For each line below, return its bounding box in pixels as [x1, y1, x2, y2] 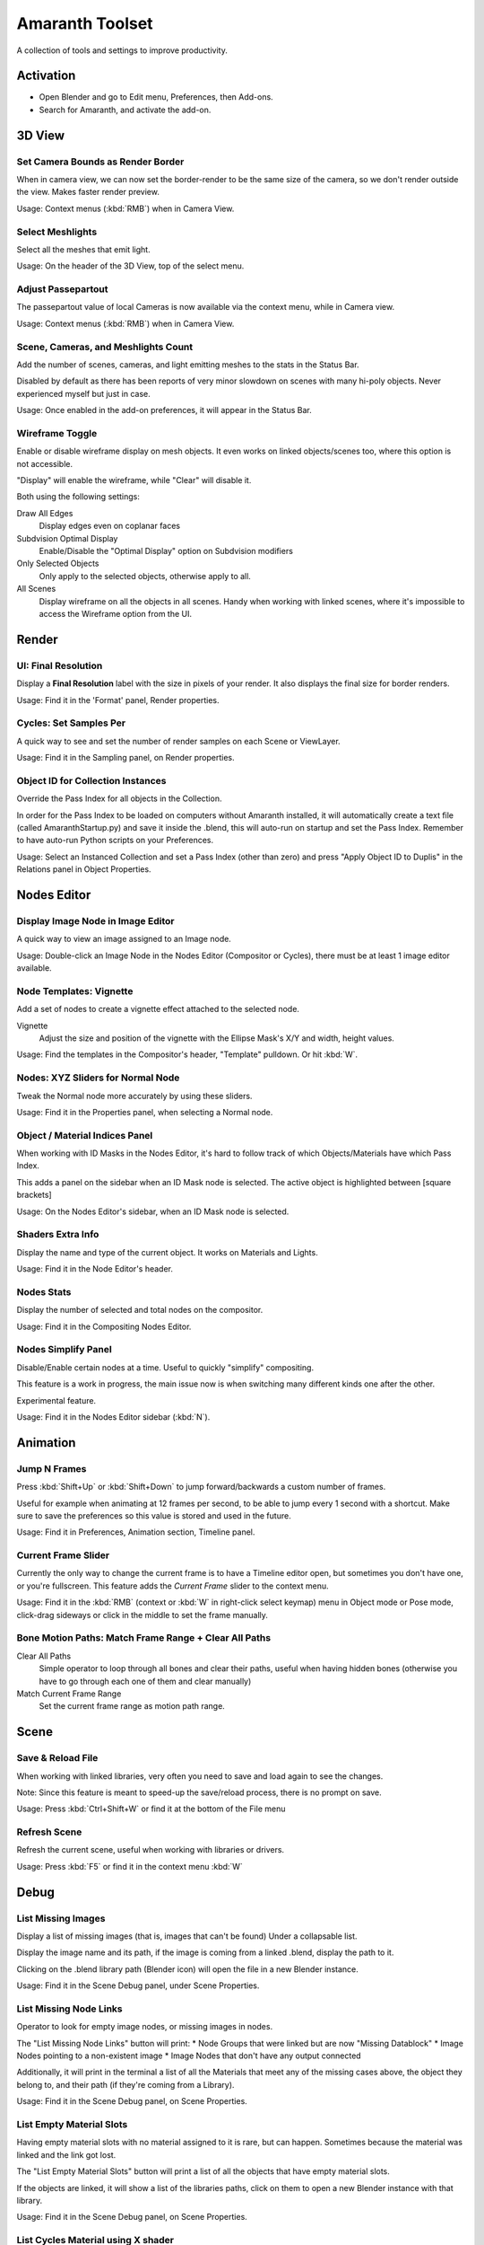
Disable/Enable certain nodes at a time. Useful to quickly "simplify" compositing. [16, 1361, 314, 1373]
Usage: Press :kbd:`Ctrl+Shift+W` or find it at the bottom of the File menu [16, 1803, 286, 1814]
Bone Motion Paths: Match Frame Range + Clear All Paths [16, 1632, 272, 1644]
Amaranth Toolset [16, 13, 153, 33]
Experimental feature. [16, 1395, 97, 1405]
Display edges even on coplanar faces [39, 521, 181, 532]
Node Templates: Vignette [16, 984, 134, 997]
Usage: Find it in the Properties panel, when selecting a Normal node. [16, 1106, 273, 1117]
